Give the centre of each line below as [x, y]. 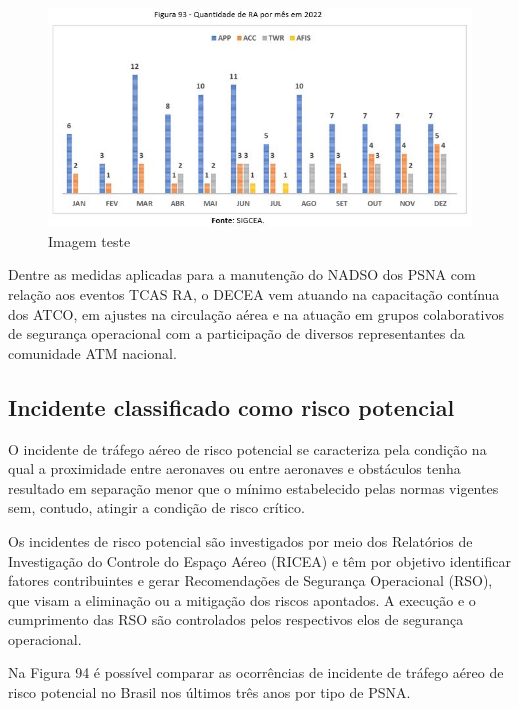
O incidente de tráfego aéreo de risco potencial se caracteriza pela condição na [247, 448]
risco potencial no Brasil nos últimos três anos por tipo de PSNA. [209, 692]
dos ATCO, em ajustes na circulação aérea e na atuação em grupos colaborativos [256, 313]
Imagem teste [89, 240]
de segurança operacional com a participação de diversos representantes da [236, 333]
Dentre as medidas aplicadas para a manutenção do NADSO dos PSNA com [242, 274]
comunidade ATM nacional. [92, 352]
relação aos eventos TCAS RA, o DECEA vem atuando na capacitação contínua [254, 293]
